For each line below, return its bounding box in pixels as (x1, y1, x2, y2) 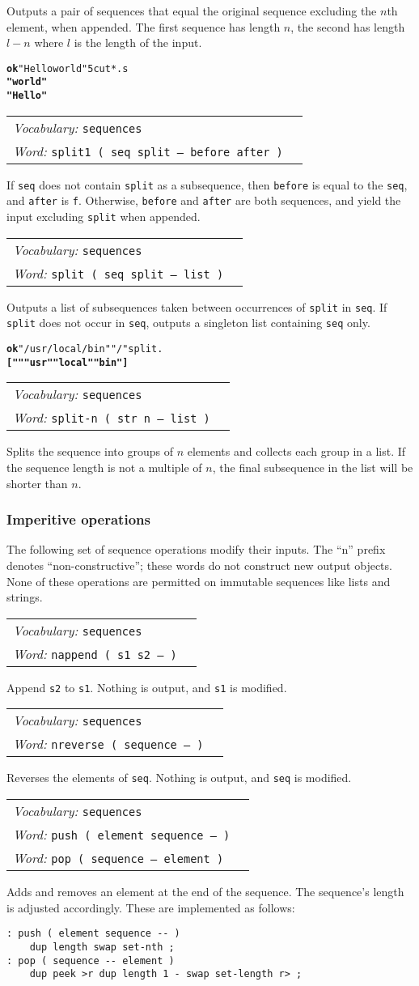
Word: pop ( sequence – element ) (13, 848, 224, 868)
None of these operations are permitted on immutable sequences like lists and (6, 572, 391, 589)
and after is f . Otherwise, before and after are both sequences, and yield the (6, 192, 401, 209)
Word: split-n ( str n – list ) (13, 408, 210, 427)
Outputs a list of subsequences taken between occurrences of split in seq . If (6, 298, 387, 315)
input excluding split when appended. (6, 208, 201, 225)
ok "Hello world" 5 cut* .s (6, 62, 129, 74)
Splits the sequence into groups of (6, 443, 173, 460)
